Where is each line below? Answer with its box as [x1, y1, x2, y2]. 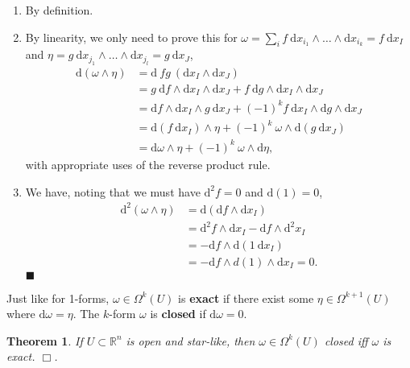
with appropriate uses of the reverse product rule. [25, 155, 271, 172]
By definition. [25, 2, 93, 18]
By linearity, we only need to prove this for [25, 28, 238, 45]
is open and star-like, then [126, 332, 255, 349]
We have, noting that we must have [25, 183, 201, 200]
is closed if [150, 305, 206, 322]
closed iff [324, 332, 368, 349]
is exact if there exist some [178, 289, 314, 306]
